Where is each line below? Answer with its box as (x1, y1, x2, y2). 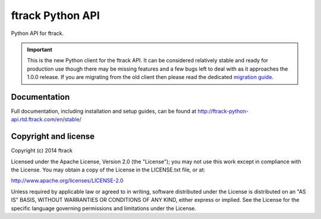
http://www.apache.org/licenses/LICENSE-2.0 (11, 177, 124, 184)
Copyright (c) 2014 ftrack (11, 147, 73, 154)
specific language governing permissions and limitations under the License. (11, 205, 196, 212)
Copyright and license (11, 131, 95, 142)
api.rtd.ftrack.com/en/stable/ (11, 116, 81, 123)
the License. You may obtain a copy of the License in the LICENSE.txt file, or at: (11, 166, 206, 173)
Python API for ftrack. (11, 30, 64, 37)
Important (27, 46, 53, 53)
